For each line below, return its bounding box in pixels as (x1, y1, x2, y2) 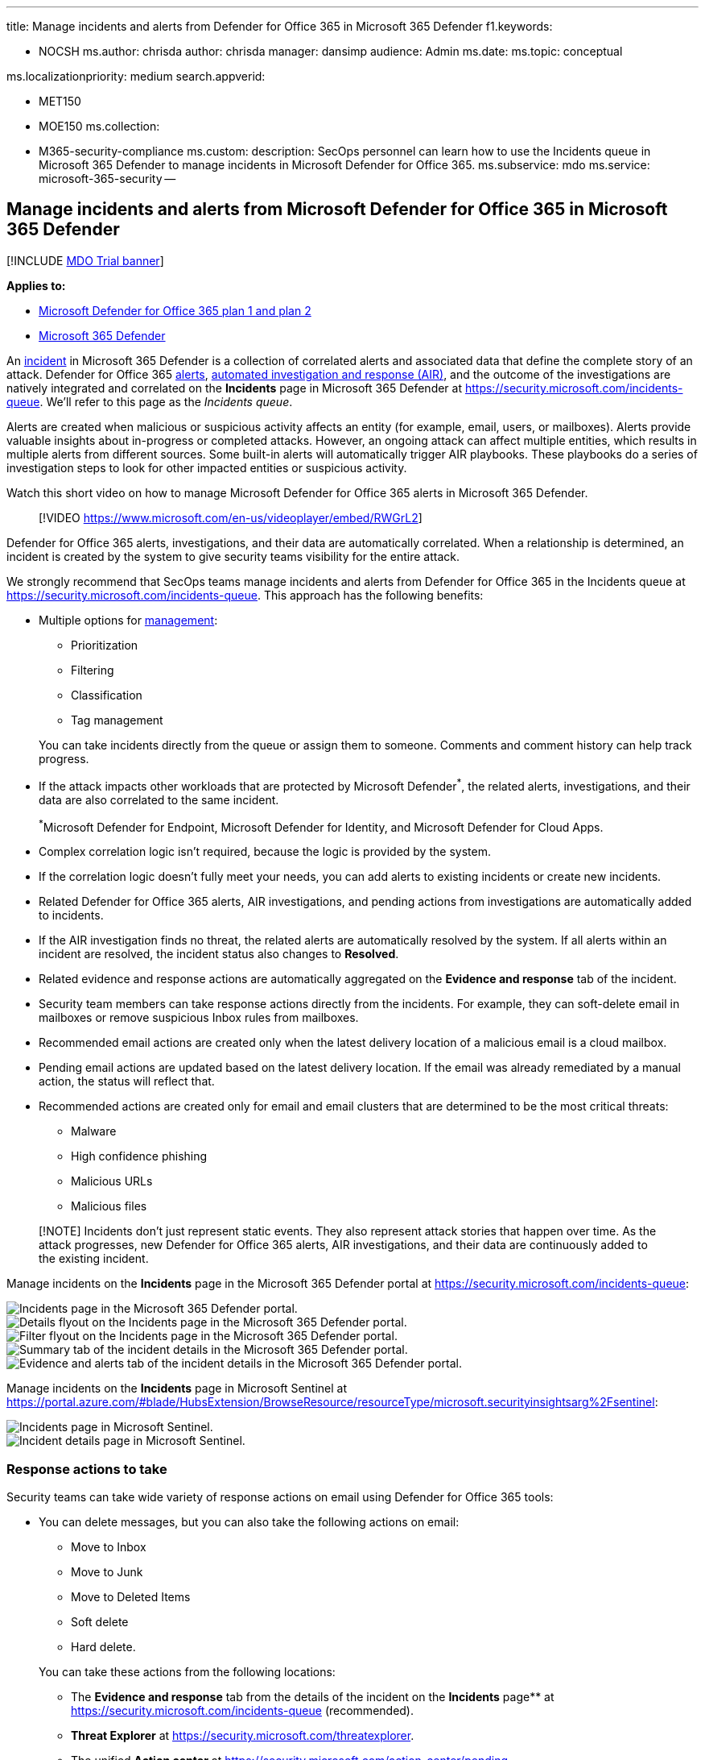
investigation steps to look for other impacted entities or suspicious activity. (6, 460, 407, 475)
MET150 (39, 94, 81, 108)
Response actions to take (6, 1460, 167, 1477)
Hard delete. (71, 1639, 136, 1654)
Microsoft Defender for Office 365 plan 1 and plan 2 (39, 303, 311, 318)
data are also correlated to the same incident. (39, 792, 279, 807)
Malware (71, 1124, 117, 1139)
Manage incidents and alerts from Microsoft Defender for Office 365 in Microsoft (6, 199, 668, 220)
